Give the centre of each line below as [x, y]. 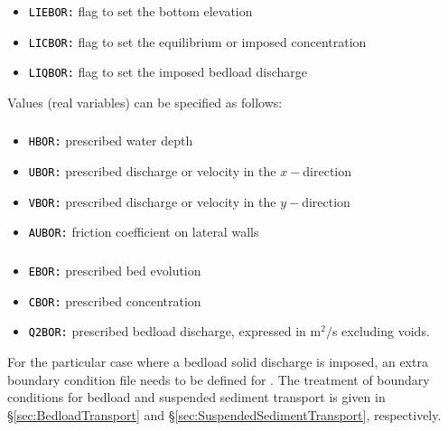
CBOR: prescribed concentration [115, 300]
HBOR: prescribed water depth [111, 141]
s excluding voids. [381, 331]
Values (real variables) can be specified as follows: [145, 102]
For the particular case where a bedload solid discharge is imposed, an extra [218, 361]
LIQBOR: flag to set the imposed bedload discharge [168, 72]
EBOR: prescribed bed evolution [115, 270]
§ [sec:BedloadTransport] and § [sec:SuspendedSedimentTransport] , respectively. [224, 414]
